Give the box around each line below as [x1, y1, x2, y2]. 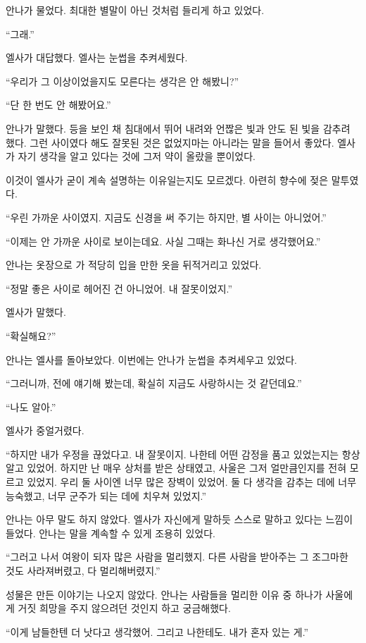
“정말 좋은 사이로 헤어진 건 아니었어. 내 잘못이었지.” [6, 281, 233, 295]
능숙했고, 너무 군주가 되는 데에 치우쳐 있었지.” [6, 488, 207, 503]
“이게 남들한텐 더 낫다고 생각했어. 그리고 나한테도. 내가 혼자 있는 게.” [6, 624, 309, 639]
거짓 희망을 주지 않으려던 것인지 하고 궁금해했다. [18, 601, 231, 616]
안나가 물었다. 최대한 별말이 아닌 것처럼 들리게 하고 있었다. [6, 3, 265, 17]
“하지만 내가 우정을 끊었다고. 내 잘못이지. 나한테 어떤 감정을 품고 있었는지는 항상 [6, 446, 360, 461]
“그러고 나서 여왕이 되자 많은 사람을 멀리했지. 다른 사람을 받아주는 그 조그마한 [6, 549, 348, 564]
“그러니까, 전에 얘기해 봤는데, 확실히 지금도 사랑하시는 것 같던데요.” [6, 376, 302, 391]
